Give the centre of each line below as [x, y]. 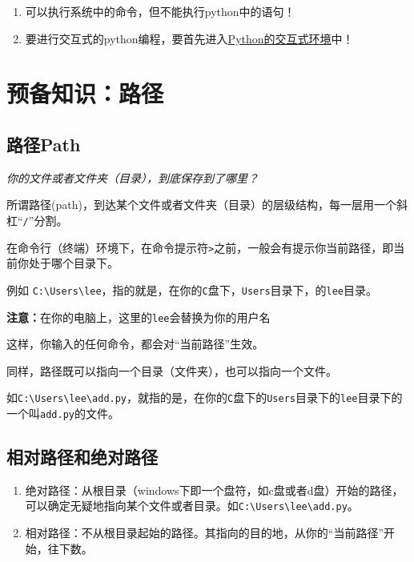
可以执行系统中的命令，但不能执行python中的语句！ [160, 11]
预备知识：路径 [85, 93]
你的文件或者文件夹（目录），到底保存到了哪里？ [133, 177]
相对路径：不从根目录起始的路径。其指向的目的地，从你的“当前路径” [205, 533]
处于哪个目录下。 [73, 263]
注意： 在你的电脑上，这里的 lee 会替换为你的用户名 [139, 317]
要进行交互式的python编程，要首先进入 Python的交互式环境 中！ [189, 38]
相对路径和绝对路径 [82, 457]
